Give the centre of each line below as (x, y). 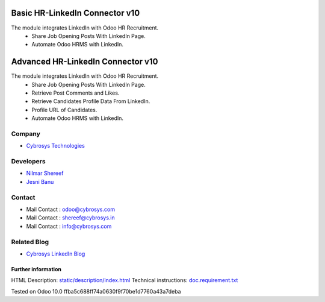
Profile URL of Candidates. (64, 110)
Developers (28, 162)
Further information (36, 269)
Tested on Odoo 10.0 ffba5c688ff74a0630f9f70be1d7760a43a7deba (96, 291)
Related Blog (30, 242)
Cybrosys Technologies (56, 146)
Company (26, 134)
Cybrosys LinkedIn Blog (56, 254)
